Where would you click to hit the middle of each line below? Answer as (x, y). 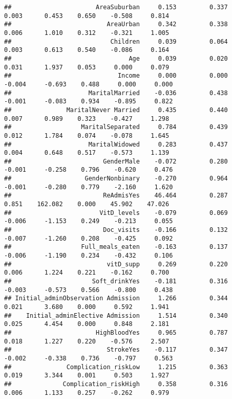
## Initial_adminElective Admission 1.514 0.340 (116, 315)
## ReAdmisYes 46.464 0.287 (116, 196)
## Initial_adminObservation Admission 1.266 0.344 (116, 298)
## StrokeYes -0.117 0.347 (116, 350)
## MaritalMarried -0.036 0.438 (116, 93)
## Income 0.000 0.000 (116, 76)
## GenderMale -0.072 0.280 (116, 161)
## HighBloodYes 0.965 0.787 (116, 332)
